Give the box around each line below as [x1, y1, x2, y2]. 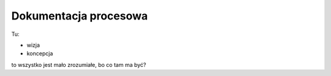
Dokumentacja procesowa [11, 9, 148, 22]
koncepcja [26, 50, 53, 57]
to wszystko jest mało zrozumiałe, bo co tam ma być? [11, 61, 146, 68]
